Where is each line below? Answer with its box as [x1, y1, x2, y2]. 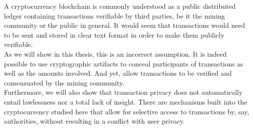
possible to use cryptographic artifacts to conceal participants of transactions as [4, 58, 243, 68]
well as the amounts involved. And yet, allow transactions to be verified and [4, 68, 232, 78]
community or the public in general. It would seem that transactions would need [4, 20, 245, 30]
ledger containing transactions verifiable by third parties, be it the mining [4, 10, 225, 21]
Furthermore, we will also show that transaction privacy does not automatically [4, 87, 243, 97]
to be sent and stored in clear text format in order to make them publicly [4, 29, 225, 40]
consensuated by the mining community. [4, 77, 124, 87]
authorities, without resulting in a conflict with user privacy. [4, 116, 185, 126]
